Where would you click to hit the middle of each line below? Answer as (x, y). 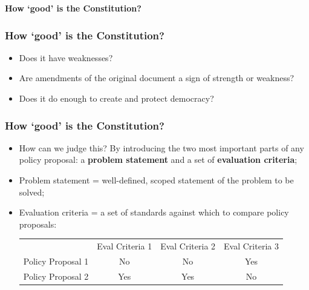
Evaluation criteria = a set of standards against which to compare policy (154, 212)
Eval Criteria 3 (251, 246)
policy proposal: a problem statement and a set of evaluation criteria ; (158, 160)
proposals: (38, 224)
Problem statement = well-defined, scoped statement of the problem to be (156, 180)
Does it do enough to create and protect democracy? (116, 98)
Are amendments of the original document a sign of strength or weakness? (157, 78)
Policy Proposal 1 (56, 261)
